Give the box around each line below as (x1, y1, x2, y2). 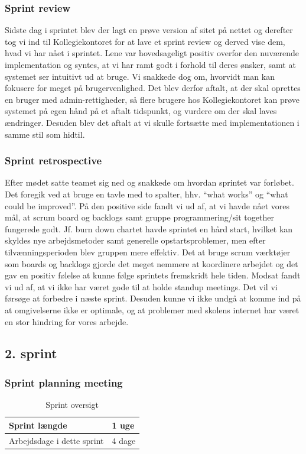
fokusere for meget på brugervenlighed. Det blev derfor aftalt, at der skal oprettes (5, 82, 301, 94)
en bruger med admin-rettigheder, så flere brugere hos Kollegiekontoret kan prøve (5, 93, 300, 105)
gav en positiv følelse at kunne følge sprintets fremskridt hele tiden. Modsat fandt (5, 269, 301, 281)
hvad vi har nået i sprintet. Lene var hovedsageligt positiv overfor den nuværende (5, 47, 300, 59)
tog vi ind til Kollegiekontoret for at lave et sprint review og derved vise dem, (5, 35, 285, 47)
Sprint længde (9, 419, 67, 431)
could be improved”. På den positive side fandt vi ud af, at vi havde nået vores (5, 199, 289, 212)
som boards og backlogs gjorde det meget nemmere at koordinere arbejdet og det (5, 257, 298, 270)
